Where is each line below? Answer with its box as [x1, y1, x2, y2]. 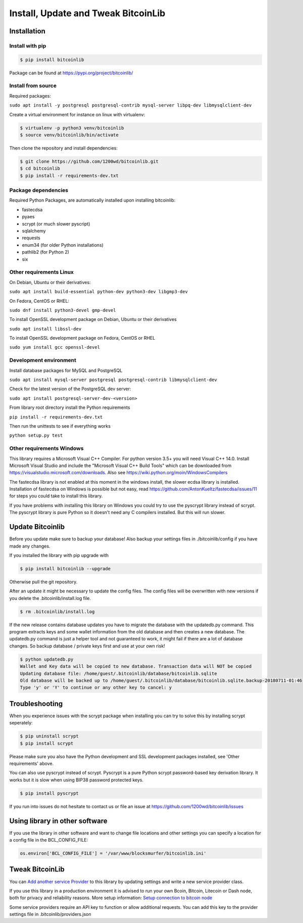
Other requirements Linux [9, 268, 74, 275]
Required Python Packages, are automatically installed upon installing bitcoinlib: [9, 197, 176, 203]
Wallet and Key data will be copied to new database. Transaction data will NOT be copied [20, 664, 252, 669]
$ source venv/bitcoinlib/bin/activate [20, 132, 119, 137]
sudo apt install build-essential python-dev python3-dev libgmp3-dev [9, 289, 188, 295]
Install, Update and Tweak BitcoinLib [9, 8, 166, 19]
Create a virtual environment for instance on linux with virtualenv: [9, 111, 145, 117]
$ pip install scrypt [20, 741, 74, 746]
